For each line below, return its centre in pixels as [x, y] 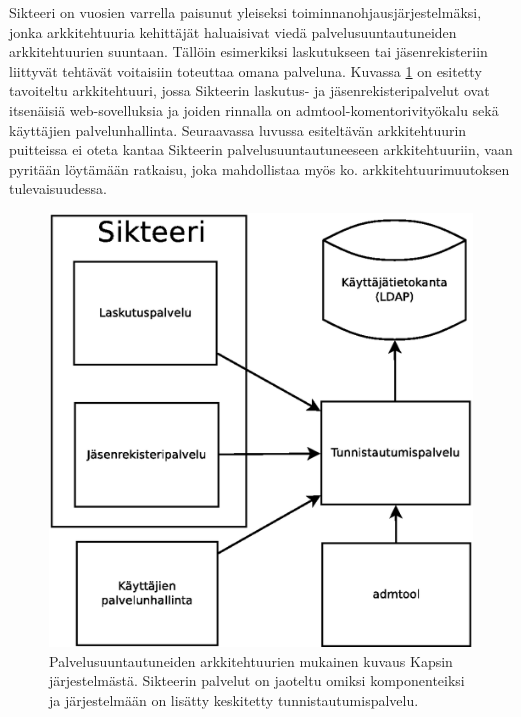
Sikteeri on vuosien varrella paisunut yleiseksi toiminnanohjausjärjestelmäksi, [245, 12]
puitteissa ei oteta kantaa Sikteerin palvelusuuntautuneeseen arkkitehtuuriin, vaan [261, 149]
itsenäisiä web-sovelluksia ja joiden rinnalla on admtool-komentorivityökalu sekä [254, 109]
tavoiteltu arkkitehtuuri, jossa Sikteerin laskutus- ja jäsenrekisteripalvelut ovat [249, 90]
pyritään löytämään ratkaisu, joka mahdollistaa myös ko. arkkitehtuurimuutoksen [259, 168]
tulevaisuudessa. [58, 188]
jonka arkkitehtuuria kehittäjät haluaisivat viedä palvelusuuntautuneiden [233, 31]
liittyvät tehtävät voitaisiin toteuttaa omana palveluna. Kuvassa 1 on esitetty [245, 70]
